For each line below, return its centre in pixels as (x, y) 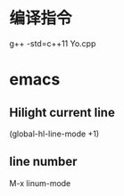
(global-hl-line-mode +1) (54, 134)
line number (43, 162)
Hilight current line (62, 112)
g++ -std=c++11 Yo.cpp (53, 43)
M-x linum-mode (40, 183)
